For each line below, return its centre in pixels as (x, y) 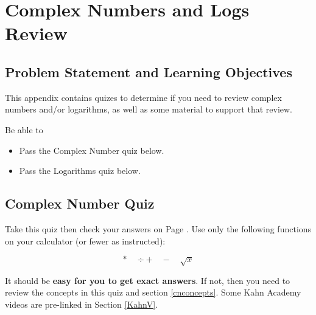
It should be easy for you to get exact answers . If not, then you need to (148, 280)
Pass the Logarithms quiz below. (80, 171)
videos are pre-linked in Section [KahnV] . (82, 304)
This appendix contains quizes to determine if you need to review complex (143, 97)
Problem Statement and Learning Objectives (149, 71)
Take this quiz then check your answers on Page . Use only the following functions (158, 228)
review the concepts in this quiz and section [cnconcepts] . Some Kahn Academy (153, 292)
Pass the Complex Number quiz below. (92, 150)
